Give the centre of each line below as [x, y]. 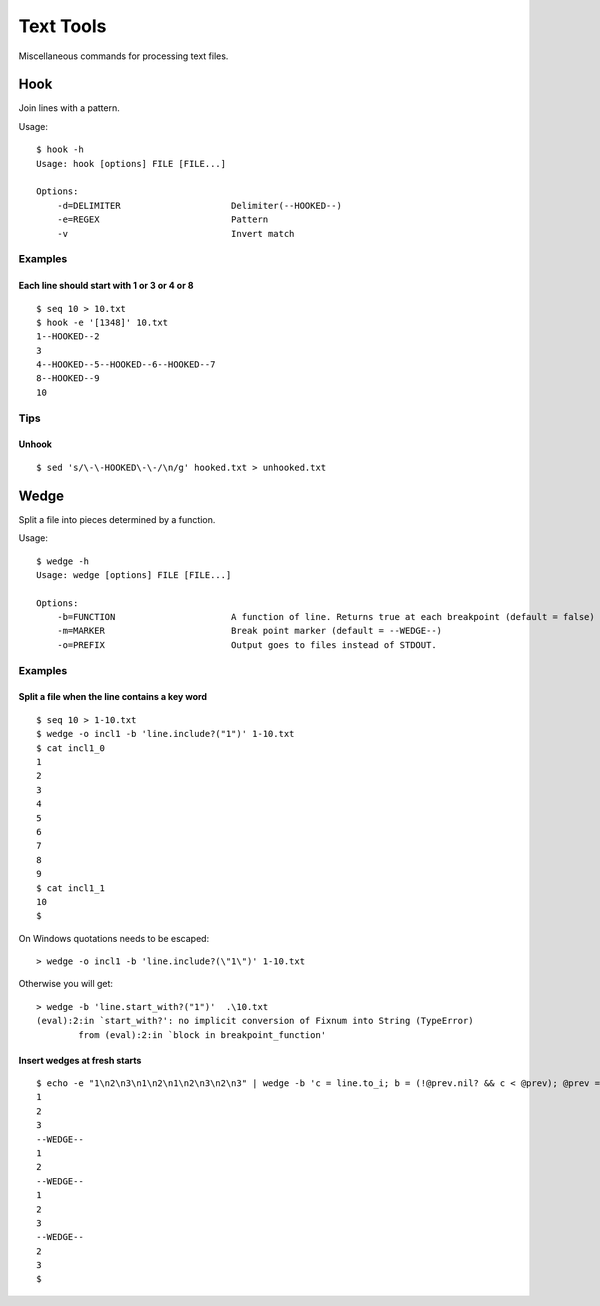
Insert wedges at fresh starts [80, 1060]
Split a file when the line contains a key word [112, 697]
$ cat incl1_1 [70, 888]
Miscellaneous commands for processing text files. [123, 56]
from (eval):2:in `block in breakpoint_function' [202, 1034]
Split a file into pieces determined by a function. [117, 519]
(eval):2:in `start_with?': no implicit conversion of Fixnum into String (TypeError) [255, 1021]
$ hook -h [60, 149]
